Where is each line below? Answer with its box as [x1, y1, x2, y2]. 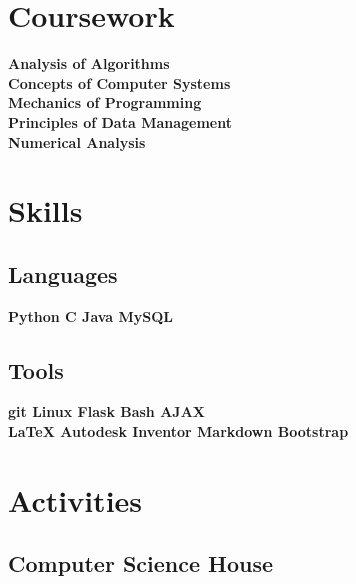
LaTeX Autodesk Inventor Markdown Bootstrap [8, 421, 349, 442]
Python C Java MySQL [8, 305, 174, 326]
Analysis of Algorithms [8, 53, 170, 74]
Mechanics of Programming [8, 92, 202, 113]
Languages [8, 258, 118, 289]
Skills [8, 190, 83, 231]
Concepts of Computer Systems [8, 72, 231, 93]
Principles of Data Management [8, 111, 232, 132]
